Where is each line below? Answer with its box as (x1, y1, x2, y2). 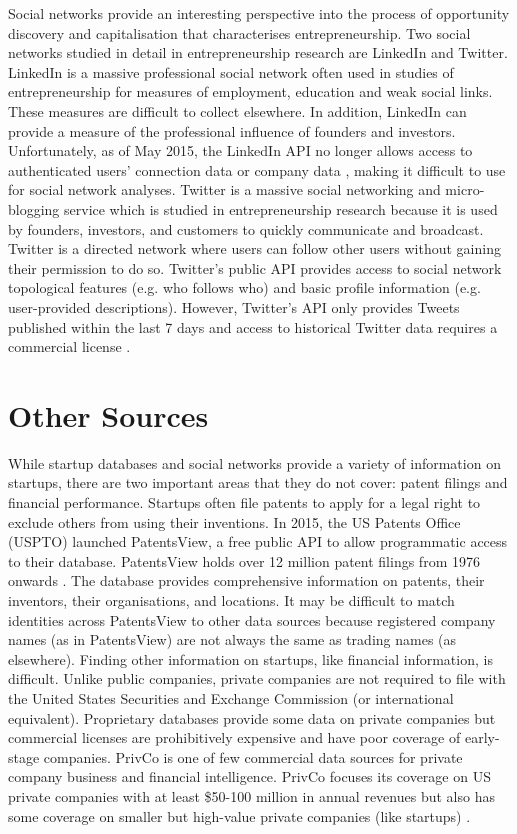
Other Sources (8, 394, 209, 435)
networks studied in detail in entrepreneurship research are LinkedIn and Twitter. (8, 42, 508, 63)
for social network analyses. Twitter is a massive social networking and (8, 179, 441, 200)
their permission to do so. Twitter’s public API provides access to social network (8, 257, 502, 278)
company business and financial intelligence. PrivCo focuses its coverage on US (8, 766, 491, 787)
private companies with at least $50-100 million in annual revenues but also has (8, 785, 495, 806)
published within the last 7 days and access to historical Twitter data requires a (8, 316, 498, 337)
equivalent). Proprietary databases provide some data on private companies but (8, 707, 496, 728)
